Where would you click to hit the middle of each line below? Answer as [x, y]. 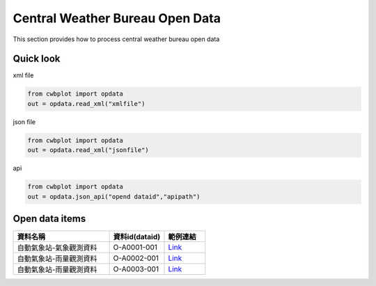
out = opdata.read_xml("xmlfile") [86, 104]
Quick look [37, 59]
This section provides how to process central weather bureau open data [116, 39]
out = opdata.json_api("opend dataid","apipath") [114, 196]
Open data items [49, 219]
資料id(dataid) [137, 237]
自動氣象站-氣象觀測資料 [57, 248]
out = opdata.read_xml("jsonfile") [88, 150]
